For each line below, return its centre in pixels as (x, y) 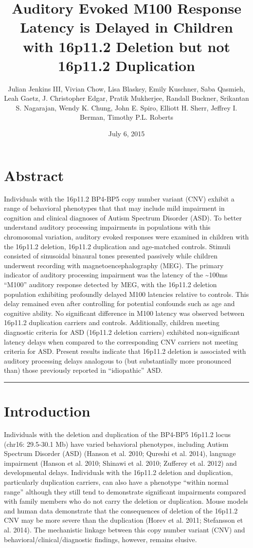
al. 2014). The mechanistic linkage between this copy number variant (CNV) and (125, 529)
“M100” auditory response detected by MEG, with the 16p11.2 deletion (110, 284)
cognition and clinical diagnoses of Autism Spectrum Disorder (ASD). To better (123, 217)
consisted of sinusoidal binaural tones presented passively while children (111, 256)
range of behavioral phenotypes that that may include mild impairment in (114, 208)
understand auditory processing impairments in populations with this (107, 227)
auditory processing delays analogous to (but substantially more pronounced (118, 360)
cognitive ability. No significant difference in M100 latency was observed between (124, 313)
